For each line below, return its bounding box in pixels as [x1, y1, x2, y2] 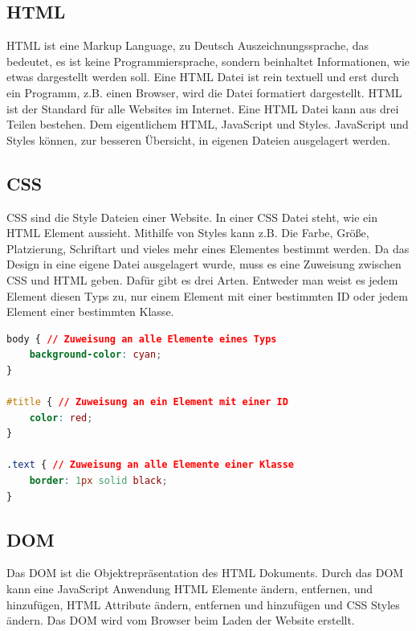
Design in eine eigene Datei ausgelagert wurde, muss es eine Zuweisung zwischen [6, 256, 402, 272]
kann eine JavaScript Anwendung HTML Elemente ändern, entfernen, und [6, 580, 373, 597]
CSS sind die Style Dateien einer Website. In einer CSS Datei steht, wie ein [6, 208, 377, 225]
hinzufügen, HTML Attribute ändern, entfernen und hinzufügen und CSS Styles [6, 596, 400, 613]
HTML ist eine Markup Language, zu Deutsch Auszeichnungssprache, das [6, 37, 369, 54]
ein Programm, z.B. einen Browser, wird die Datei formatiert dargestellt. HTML [6, 84, 402, 100]
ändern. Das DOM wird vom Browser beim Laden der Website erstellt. [6, 612, 355, 629]
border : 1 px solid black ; [29, 475, 168, 487]
